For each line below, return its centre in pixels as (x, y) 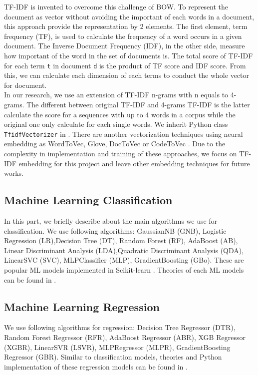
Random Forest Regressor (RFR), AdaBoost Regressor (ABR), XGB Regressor (125, 337)
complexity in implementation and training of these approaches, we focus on (121, 154)
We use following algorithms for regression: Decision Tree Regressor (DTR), (120, 327)
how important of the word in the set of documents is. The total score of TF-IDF (129, 55)
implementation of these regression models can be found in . (96, 366)
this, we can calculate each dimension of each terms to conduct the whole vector (127, 75)
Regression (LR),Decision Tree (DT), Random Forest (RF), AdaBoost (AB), (121, 240)
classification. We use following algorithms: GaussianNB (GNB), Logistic (115, 230)
